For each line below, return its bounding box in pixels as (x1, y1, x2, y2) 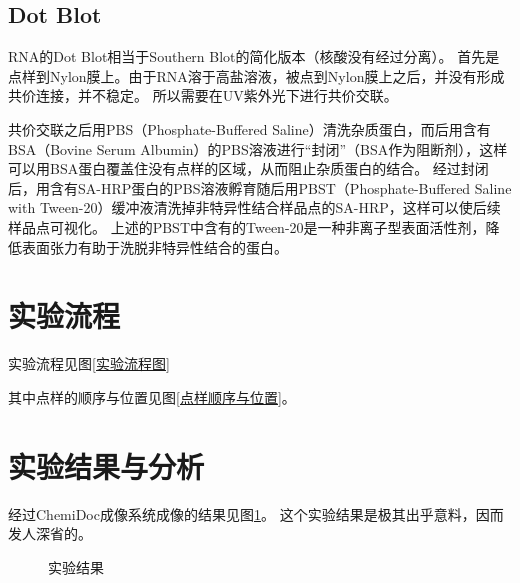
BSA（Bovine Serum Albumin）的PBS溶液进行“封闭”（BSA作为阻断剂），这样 (8, 138, 508, 159)
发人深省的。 (8, 523, 92, 544)
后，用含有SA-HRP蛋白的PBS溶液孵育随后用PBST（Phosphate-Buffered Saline (8, 177, 512, 198)
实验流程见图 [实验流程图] (8, 353, 170, 374)
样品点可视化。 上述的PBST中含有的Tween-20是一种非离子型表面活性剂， (8, 216, 486, 237)
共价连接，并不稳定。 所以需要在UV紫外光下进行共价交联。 (8, 85, 398, 106)
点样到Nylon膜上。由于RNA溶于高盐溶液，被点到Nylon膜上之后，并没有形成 (8, 65, 505, 86)
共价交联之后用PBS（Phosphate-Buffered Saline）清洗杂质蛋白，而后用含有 (8, 118, 491, 139)
